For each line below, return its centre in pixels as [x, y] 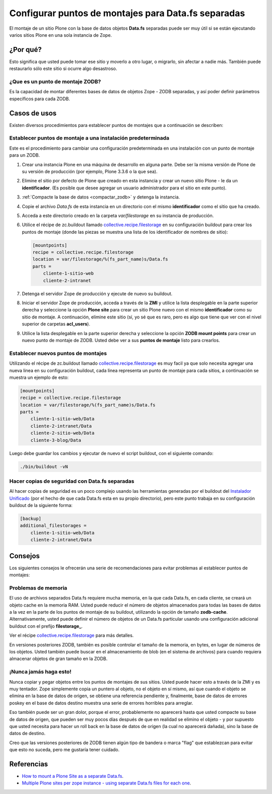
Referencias [29, 764]
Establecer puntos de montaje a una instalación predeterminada [89, 138]
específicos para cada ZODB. [40, 99]
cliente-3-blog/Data [56, 440]
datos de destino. [27, 734]
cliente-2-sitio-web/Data [62, 433]
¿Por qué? [26, 50]
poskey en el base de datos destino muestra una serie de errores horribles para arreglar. [101, 703]
